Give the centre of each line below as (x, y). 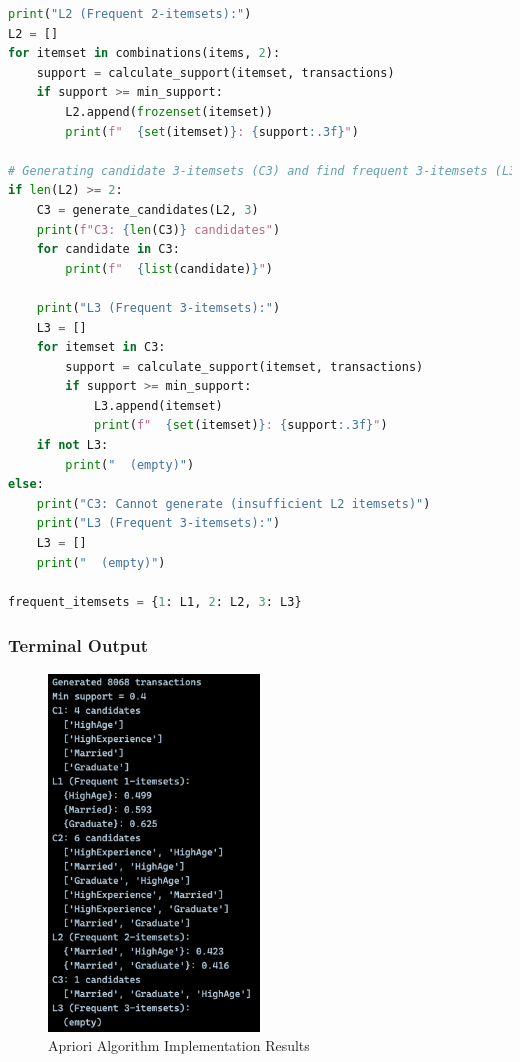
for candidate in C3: (108, 249)
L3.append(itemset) (158, 405)
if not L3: (72, 445)
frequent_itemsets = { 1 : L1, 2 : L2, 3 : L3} (155, 601)
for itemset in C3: (101, 347)
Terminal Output (78, 645)
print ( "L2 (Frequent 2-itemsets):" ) (130, 14)
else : (26, 484)
